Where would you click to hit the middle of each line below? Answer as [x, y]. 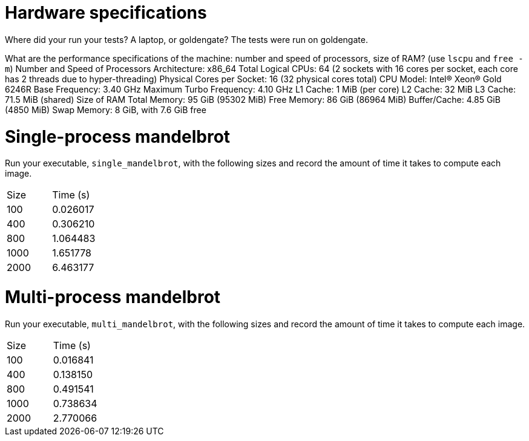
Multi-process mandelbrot [113, 297]
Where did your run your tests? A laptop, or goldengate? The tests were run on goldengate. [186, 39]
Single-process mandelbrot [118, 136]
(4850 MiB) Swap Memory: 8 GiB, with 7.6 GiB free [106, 109]
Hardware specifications [106, 13]
